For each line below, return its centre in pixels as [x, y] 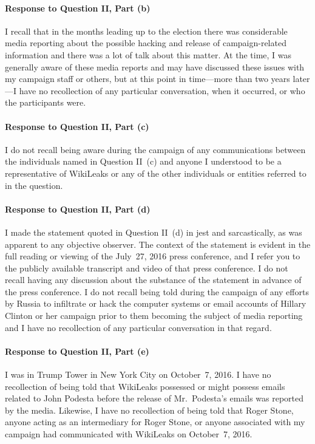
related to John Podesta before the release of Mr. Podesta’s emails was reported [154, 398]
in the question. [34, 185]
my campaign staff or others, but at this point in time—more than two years [147, 79]
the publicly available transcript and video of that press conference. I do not [147, 268]
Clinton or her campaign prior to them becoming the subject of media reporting [154, 316]
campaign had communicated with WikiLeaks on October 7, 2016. [129, 434]
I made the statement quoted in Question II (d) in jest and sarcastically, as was [154, 232]
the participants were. [46, 102]
